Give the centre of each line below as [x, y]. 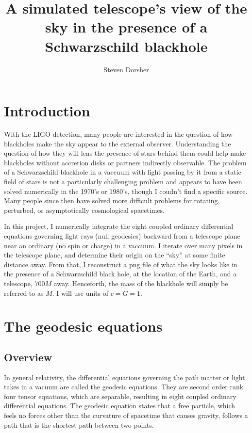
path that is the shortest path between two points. [79, 425]
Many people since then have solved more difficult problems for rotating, [112, 200]
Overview [28, 357]
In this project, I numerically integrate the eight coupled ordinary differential [119, 226]
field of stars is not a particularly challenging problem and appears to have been [123, 181]
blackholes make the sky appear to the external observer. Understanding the [118, 143]
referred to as [24, 293]
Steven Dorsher [126, 69]
